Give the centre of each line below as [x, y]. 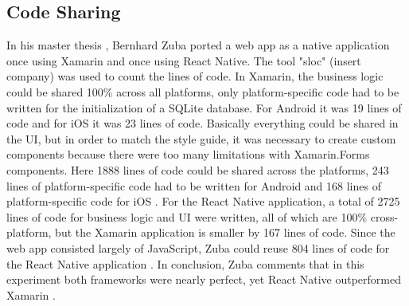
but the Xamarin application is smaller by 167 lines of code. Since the [225, 232]
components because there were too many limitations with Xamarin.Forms [188, 154]
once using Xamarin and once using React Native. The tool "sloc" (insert [184, 60]
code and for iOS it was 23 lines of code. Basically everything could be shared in [203, 123]
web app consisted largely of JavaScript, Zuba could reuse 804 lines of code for [198, 247]
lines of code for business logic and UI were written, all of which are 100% [187, 216]
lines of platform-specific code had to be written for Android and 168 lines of [194, 185]
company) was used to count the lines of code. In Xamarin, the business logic [195, 76]
